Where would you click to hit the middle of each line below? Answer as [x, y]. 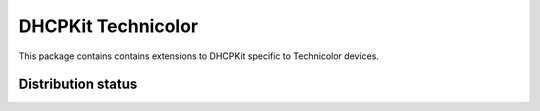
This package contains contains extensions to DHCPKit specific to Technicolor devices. [199, 56]
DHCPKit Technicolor [108, 26]
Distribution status [78, 84]
